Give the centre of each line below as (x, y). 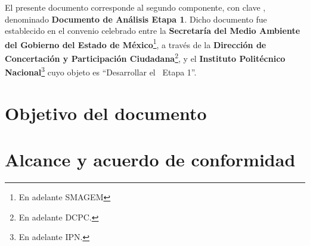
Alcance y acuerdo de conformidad (150, 160)
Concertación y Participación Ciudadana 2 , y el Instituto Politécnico (145, 57)
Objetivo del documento (106, 113)
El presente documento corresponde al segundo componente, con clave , (135, 7)
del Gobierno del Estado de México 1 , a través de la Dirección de (136, 43)
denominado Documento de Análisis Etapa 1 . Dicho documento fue (136, 19)
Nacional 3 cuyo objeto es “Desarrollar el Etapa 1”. (101, 71)
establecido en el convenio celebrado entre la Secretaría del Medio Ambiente (153, 31)
